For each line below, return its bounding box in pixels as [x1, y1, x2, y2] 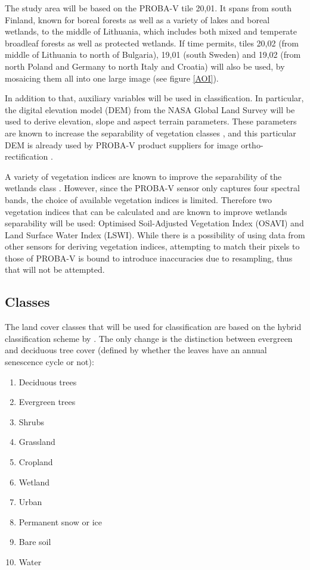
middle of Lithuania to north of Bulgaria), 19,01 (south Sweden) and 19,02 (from [5, 48, 301, 61]
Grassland [18, 435, 55, 448]
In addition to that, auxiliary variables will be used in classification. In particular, [5, 92, 304, 104]
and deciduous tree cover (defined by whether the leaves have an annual [5, 344, 267, 356]
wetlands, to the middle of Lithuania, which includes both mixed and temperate [5, 25, 297, 38]
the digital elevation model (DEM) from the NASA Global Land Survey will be [5, 103, 295, 116]
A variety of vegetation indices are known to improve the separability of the [5, 170, 282, 182]
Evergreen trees [18, 395, 76, 408]
